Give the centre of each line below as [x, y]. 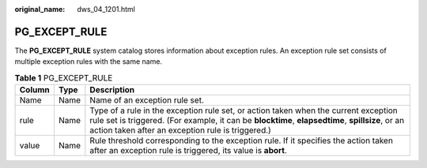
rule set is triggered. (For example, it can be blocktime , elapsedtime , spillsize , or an [247, 121]
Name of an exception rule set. [147, 100]
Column [35, 90]
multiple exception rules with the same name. [88, 62]
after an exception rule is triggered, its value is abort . [189, 151]
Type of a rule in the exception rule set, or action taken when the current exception [244, 110]
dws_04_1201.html [106, 9]
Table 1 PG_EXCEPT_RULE [64, 77]
